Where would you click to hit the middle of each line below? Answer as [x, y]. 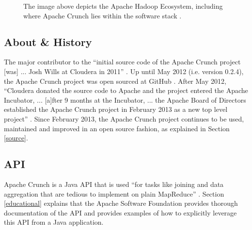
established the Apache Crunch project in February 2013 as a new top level [116, 109]
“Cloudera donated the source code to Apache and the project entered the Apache [126, 90]
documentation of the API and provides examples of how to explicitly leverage [120, 212]
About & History [48, 41]
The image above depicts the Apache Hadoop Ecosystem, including [123, 6]
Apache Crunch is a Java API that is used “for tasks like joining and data [114, 184]
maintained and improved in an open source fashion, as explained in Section [117, 128]
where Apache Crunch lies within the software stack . [102, 15]
